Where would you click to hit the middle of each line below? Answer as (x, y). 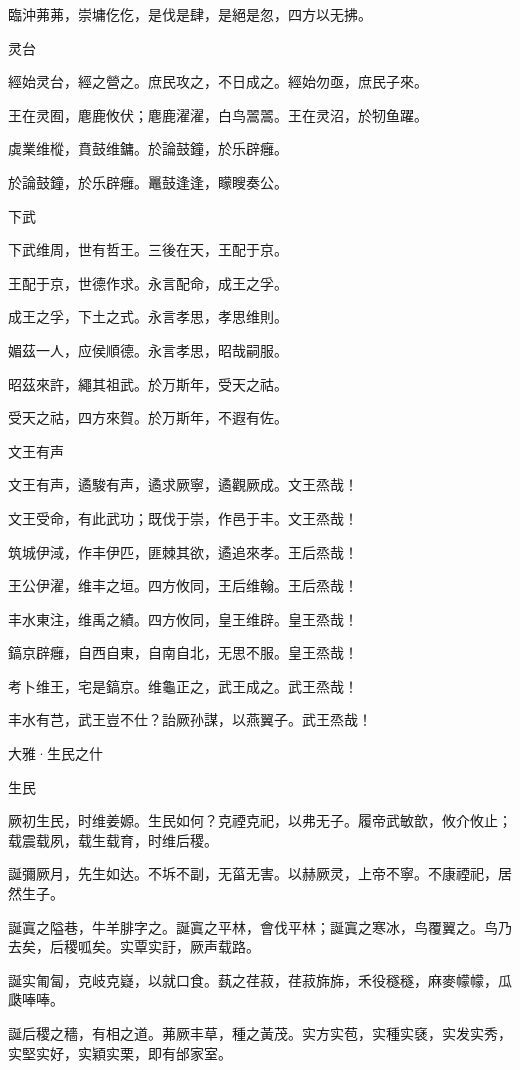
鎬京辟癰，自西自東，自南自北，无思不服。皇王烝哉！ (183, 652)
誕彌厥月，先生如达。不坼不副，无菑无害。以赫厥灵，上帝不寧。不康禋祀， (253, 873)
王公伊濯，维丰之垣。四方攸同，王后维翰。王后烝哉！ (183, 585)
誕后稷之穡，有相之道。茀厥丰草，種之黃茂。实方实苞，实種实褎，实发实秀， (260, 1033)
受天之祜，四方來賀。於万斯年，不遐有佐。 (148, 417)
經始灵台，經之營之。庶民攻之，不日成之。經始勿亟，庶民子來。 (218, 81)
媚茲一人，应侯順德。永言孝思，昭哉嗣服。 (148, 349)
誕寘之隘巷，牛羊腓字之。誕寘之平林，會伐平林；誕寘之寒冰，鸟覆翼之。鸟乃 (260, 926)
